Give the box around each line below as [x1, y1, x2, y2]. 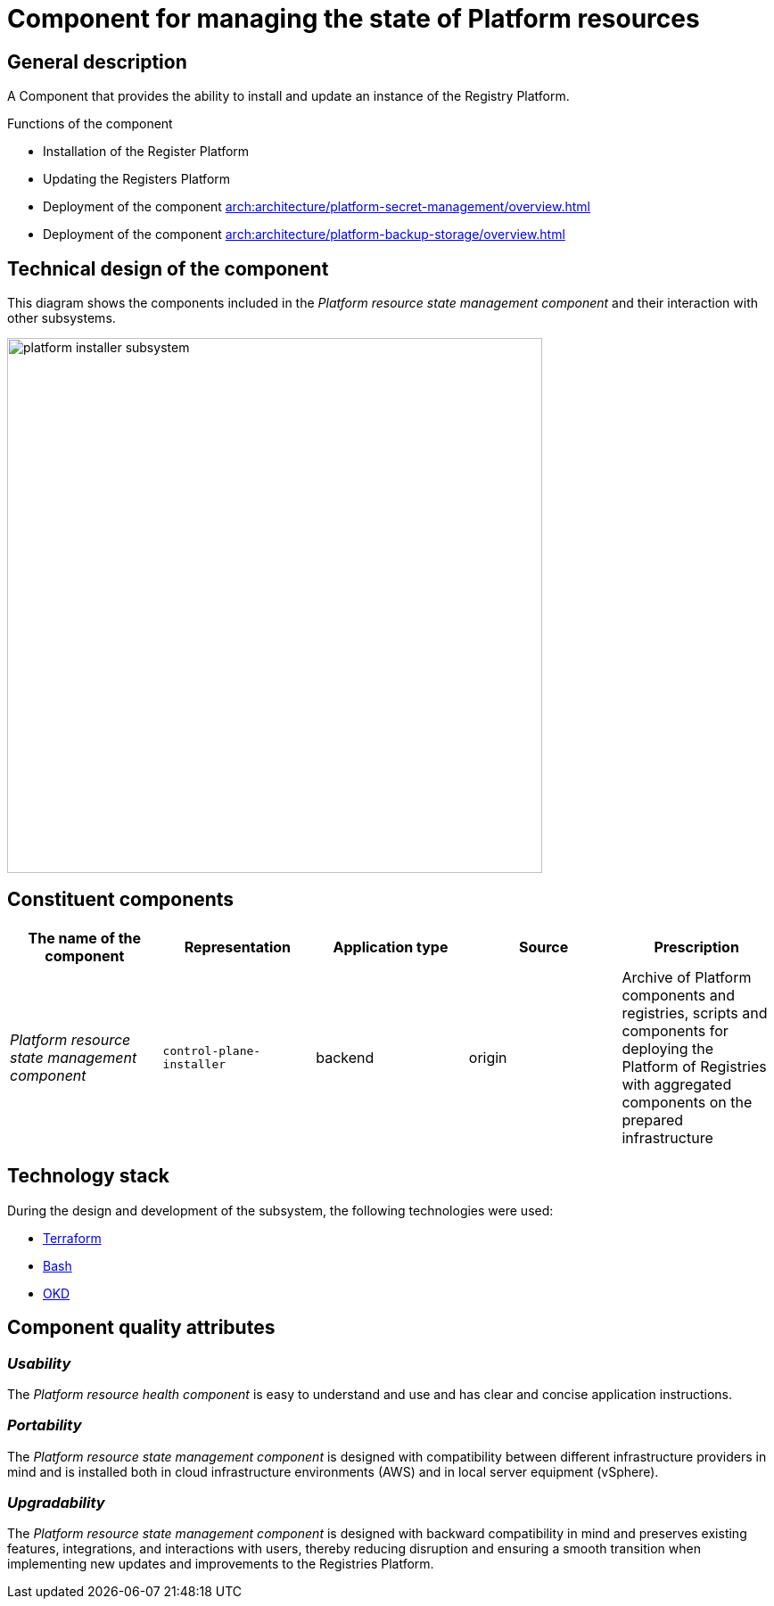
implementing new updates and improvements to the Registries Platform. [7, 1556, 434, 1572]
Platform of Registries [622, 1057, 767, 1075]
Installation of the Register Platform [43, 144, 250, 160]
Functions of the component [7, 116, 173, 132]
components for [622, 1021, 729, 1040]
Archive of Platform [622, 968, 752, 986]
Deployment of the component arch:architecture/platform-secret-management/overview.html [43, 199, 590, 215]
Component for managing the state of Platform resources [7, 4, 700, 34]
